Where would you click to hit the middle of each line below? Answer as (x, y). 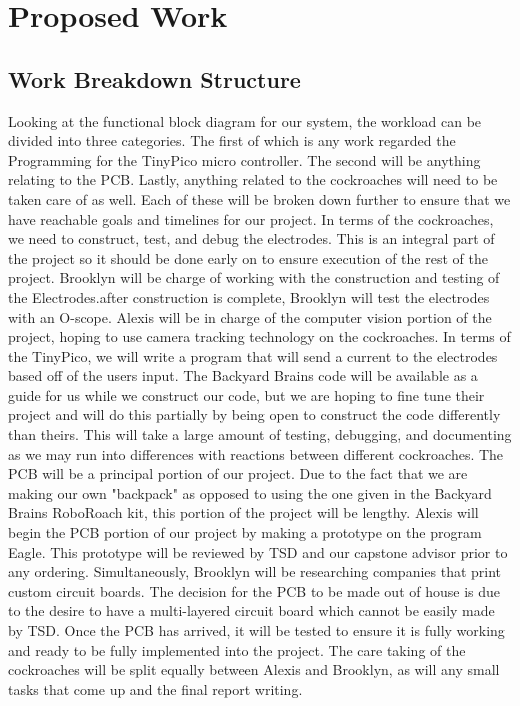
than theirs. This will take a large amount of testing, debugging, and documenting (260, 434)
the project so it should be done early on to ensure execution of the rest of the (248, 257)
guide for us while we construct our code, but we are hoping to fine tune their (246, 394)
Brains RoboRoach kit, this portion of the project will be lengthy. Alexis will (243, 512)
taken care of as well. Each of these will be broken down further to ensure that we (259, 198)
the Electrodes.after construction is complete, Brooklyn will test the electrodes (249, 296)
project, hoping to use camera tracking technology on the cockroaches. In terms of (259, 336)
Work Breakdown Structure (154, 78)
